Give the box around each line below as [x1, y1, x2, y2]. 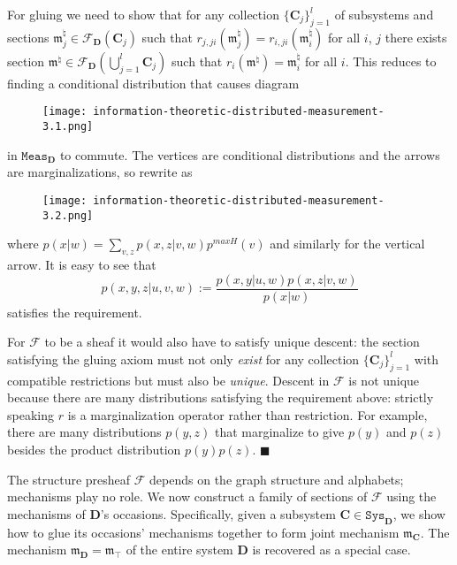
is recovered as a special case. [252, 540, 411, 559]
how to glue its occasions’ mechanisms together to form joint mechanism [7, 523, 400, 541]
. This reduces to [345, 51, 437, 70]
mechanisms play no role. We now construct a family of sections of [7, 487, 368, 506]
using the [386, 487, 437, 506]
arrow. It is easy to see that [7, 256, 156, 273]
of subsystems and [334, 5, 434, 23]
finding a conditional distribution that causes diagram [7, 73, 300, 92]
